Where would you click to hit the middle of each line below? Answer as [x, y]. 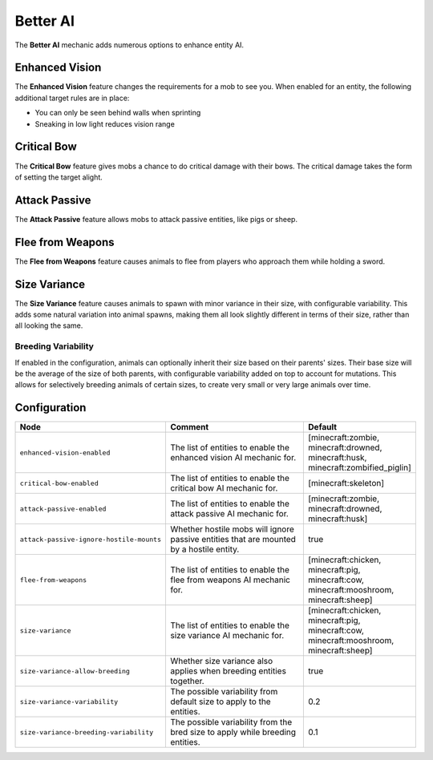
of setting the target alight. [59, 177]
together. [187, 681]
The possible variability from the [231, 722]
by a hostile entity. [204, 549]
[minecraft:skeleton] [346, 483]
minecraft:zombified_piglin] [360, 467]
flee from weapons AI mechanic [230, 580]
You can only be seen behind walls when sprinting [118, 113]
